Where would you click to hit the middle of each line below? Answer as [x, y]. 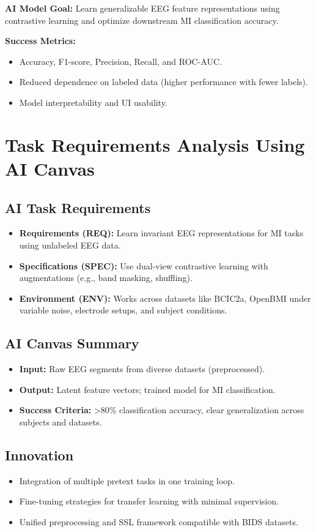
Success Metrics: [40, 41]
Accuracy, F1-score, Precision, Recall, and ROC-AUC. [120, 61]
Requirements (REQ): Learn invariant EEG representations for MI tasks [161, 233]
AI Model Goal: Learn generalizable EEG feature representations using [142, 8]
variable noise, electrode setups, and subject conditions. [123, 310]
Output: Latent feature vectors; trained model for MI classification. [147, 389]
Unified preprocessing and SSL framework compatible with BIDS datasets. [159, 521]
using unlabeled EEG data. [70, 245]
